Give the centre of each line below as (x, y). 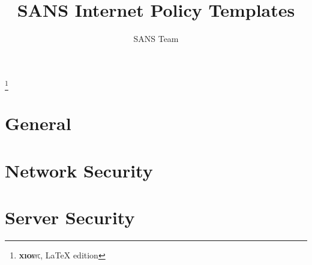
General (38, 123)
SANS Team (156, 39)
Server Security (70, 217)
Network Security (79, 170)
